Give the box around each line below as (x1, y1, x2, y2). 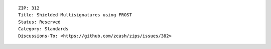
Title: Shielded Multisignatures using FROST (18, 12, 132, 18)
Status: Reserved (18, 19, 61, 25)
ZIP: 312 (18, 5, 40, 11)
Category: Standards (18, 26, 69, 32)
